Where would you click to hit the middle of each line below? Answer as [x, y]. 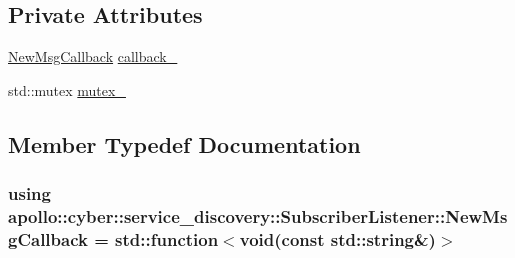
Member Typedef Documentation [184, 143]
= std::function [156, 238]
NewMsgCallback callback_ [93, 56]
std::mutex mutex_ [67, 89]
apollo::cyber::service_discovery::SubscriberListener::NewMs [258, 216]
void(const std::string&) [337, 238]
